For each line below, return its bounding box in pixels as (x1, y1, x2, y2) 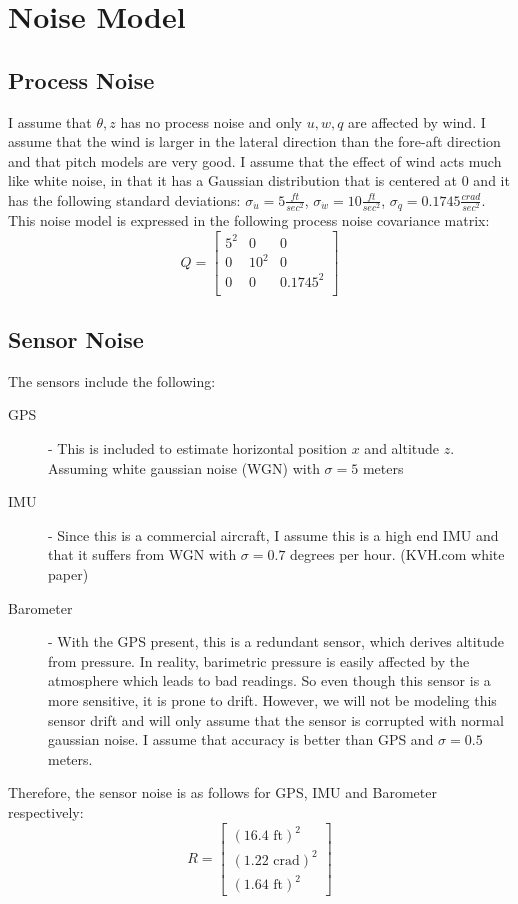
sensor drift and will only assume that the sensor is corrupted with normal (48, 709, 504, 730)
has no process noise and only (120, 111, 302, 132)
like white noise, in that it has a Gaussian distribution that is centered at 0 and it (8, 170, 510, 191)
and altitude (364, 438, 440, 459)
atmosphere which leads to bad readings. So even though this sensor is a (48, 670, 491, 691)
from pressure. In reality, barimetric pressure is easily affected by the (48, 650, 470, 671)
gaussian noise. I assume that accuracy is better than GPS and (48, 729, 434, 750)
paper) (48, 563, 89, 584)
